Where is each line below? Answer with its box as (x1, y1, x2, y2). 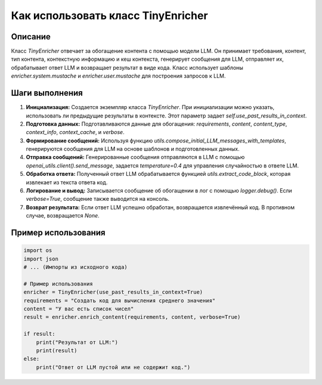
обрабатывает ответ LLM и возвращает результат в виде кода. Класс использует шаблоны (11, 64, 244, 71)
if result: (23, 331, 55, 337)
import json (23, 255, 59, 262)
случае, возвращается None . (26, 212, 100, 219)
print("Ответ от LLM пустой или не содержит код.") (36, 364, 191, 371)
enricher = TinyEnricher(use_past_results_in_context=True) (23, 289, 203, 296)
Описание (11, 32, 51, 42)
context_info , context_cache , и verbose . (26, 129, 125, 136)
